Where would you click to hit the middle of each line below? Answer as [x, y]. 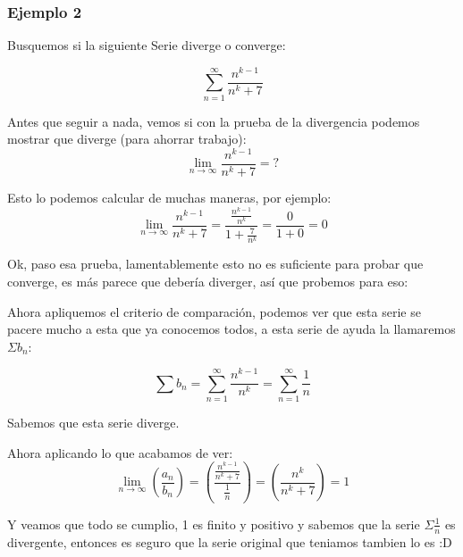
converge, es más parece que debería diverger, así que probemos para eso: [208, 281]
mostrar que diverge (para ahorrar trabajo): [127, 139]
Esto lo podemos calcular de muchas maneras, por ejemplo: [169, 198]
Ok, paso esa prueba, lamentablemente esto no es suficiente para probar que [215, 264]
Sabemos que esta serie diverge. [93, 423]
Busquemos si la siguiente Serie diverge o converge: [147, 45]
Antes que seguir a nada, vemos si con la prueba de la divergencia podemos [214, 121]
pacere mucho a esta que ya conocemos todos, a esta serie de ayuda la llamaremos [231, 329]
